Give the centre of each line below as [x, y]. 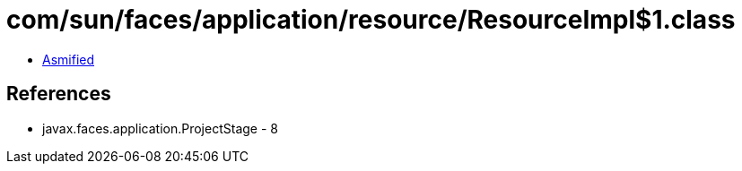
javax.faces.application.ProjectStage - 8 [160, 128]
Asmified [69, 59]
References [59, 94]
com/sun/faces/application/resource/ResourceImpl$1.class [371, 20]
